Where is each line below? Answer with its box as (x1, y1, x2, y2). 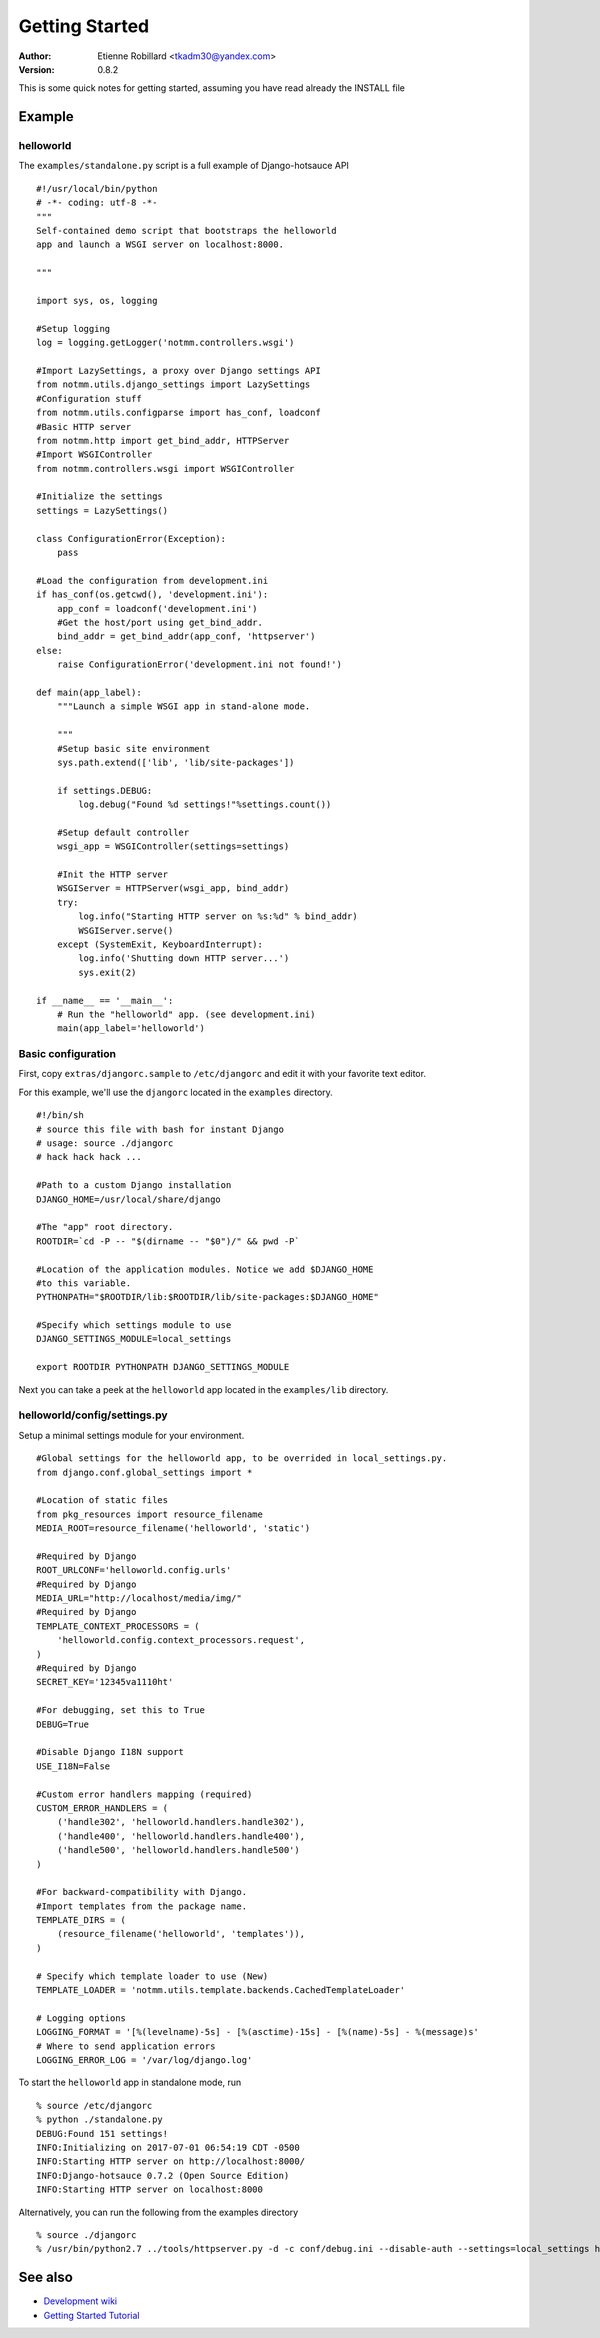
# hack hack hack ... (36, 1151, 142, 1163)
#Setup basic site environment (56, 743, 211, 754)
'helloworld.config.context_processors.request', (56, 1635, 305, 1646)
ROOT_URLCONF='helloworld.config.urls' (36, 1565, 232, 1576)
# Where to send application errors (36, 2040, 216, 2052)
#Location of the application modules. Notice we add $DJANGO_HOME (36, 1263, 374, 1275)
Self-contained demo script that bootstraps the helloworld (36, 225, 337, 237)
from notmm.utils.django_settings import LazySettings (36, 379, 311, 390)
